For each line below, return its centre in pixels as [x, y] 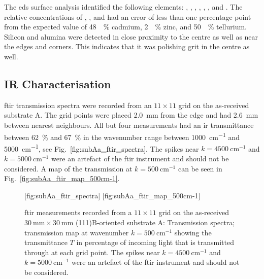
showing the [193, 232]
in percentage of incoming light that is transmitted [155, 242]
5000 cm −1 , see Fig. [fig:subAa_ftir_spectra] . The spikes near [102, 148]
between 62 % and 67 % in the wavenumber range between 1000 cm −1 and [122, 136]
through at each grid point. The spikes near [92, 252]
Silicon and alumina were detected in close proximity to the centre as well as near [131, 36]
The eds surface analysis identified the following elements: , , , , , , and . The [123, 7]
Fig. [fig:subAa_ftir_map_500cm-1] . [62, 178]
